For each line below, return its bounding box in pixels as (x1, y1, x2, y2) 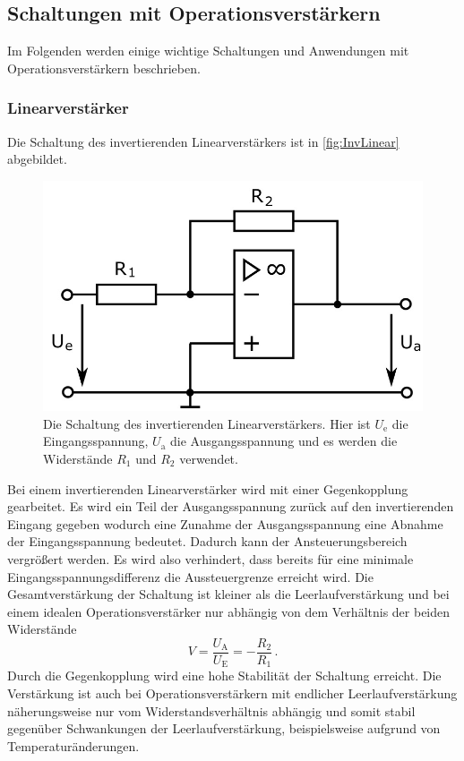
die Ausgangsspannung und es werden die (170, 432, 398, 450)
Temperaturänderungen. (7, 736, 140, 755)
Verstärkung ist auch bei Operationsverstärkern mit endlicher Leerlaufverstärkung (7, 684, 458, 703)
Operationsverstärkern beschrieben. (7, 58, 201, 77)
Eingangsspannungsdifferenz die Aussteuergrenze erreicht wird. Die (7, 567, 374, 586)
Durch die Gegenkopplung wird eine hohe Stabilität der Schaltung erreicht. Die (7, 666, 442, 685)
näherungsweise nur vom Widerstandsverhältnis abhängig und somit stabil (7, 701, 416, 720)
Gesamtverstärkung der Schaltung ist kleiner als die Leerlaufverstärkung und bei (7, 585, 450, 603)
